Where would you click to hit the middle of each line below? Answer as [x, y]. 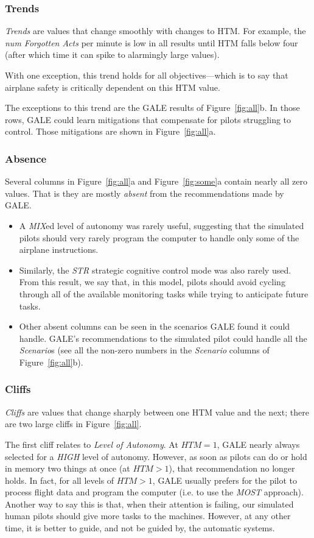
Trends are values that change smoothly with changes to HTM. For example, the [155, 31]
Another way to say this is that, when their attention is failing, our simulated [149, 504]
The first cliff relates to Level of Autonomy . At [92, 444]
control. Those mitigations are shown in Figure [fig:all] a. [110, 131]
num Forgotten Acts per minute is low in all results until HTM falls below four [152, 42]
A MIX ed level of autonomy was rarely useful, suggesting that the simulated [162, 225]
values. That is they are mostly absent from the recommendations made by [145, 193]
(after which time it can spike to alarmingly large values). [112, 55]
